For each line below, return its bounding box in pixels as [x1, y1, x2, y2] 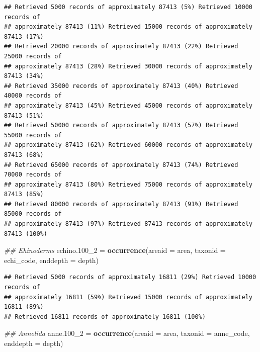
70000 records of [4, 171, 62, 179]
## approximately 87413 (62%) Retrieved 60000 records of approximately [4, 141, 252, 149]
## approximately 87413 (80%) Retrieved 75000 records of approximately [4, 181, 252, 188]
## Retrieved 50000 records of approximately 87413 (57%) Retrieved [4, 122, 238, 129]
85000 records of [4, 210, 62, 218]
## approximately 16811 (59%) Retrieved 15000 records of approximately [4, 293, 252, 301]
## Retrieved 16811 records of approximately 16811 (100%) [4, 313, 206, 320]
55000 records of [4, 131, 62, 139]
